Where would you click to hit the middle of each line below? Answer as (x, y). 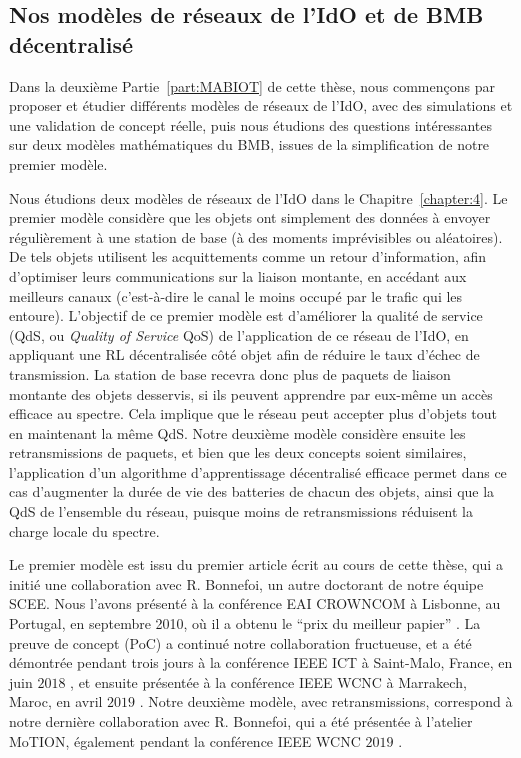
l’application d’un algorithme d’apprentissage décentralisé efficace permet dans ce (258, 471)
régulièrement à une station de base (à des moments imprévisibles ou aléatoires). (256, 236)
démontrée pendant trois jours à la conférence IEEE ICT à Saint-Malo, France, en (261, 662)
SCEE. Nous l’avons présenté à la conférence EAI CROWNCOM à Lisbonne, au (255, 603)
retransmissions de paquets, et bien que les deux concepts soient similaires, (238, 452)
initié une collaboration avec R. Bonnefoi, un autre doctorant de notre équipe (246, 583)
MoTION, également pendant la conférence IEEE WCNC (185, 740)
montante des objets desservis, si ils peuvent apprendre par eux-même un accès (251, 393)
